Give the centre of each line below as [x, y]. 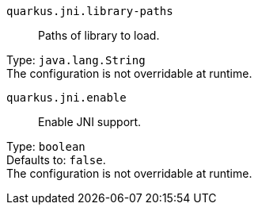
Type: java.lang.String [76, 60]
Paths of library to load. [99, 35]
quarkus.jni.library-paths [90, 11]
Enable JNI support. [90, 122]
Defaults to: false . [56, 160]
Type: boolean [46, 146]
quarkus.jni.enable [66, 98]
